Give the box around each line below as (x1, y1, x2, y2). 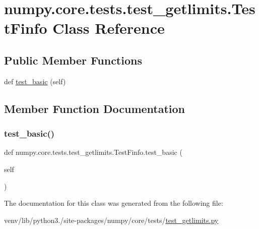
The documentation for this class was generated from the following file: (4, 198, 223, 208)
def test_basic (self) (4, 76, 66, 86)
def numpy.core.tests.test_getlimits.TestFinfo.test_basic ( (4, 147, 182, 157)
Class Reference (52, 18, 165, 38)
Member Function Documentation (4, 100, 185, 116)
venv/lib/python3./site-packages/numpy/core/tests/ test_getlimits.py (4, 214, 219, 225)
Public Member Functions (4, 52, 142, 68)
